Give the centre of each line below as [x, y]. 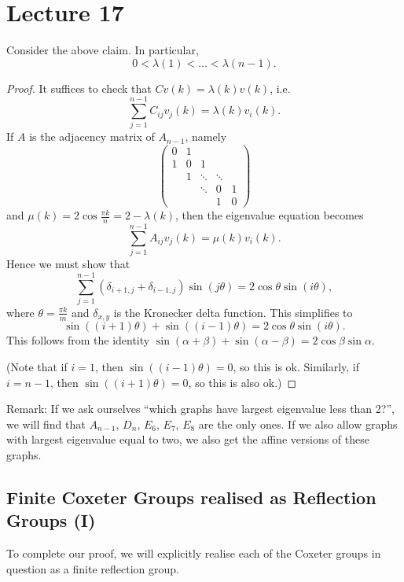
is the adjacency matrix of [92, 136]
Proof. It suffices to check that [79, 88]
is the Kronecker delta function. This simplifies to [233, 312]
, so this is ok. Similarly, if [296, 366]
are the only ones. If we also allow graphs [298, 424]
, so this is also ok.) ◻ [242, 382]
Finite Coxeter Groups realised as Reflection [191, 497]
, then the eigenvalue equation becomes [270, 215]
